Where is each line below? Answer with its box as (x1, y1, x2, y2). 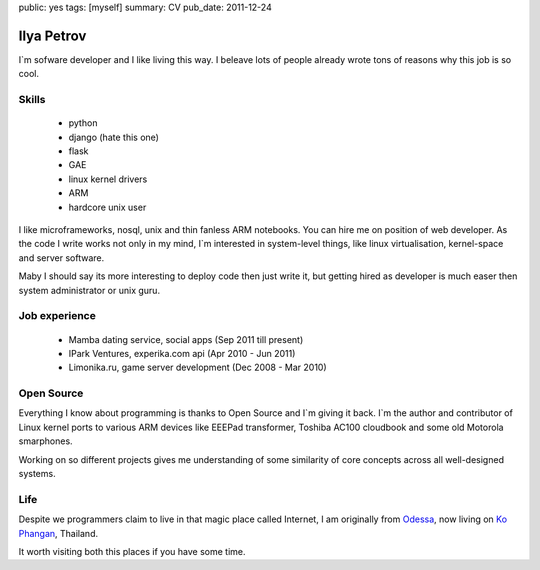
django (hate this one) (68, 131, 160, 143)
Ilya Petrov (18, 27, 87, 44)
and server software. (18, 251, 105, 264)
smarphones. (18, 435, 74, 447)
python (68, 117, 98, 129)
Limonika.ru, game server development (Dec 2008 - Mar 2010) (68, 361, 327, 374)
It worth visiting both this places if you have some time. (18, 545, 246, 557)
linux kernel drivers (68, 173, 148, 185)
